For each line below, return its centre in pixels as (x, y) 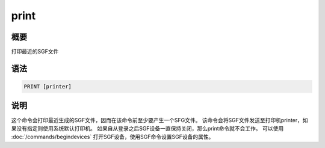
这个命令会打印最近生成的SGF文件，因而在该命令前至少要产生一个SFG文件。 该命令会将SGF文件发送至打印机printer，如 (159, 120)
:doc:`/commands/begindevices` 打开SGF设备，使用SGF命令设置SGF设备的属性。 (113, 137)
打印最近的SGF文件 (35, 52)
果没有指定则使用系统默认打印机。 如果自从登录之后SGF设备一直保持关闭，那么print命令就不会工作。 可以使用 (147, 128)
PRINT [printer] (48, 87)
